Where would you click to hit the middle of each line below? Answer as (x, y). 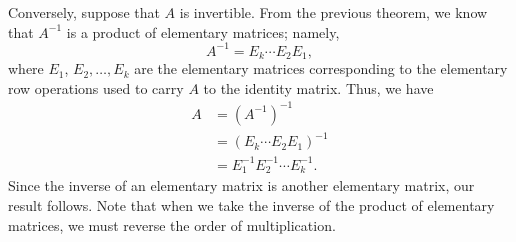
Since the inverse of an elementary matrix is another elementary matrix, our (241, 185)
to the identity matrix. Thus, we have (318, 87)
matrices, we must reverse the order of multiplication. (172, 224)
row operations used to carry (96, 87)
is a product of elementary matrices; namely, (203, 31)
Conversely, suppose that (84, 12)
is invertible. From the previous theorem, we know (333, 12)
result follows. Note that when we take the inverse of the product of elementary (251, 204)
